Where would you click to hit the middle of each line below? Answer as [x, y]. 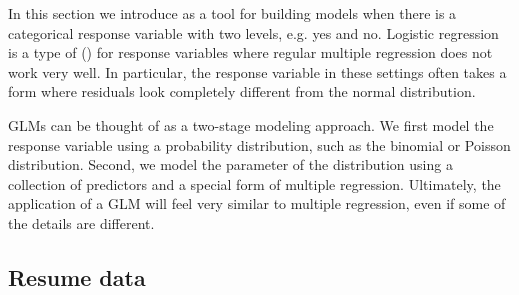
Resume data [77, 276]
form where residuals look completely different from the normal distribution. [242, 91]
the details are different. [81, 222]
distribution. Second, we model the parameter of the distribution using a [230, 164]
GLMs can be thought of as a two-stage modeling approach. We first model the [251, 124]
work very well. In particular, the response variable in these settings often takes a [257, 71]
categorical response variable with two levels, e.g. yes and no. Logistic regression [253, 32]
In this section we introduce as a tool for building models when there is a [232, 13]
